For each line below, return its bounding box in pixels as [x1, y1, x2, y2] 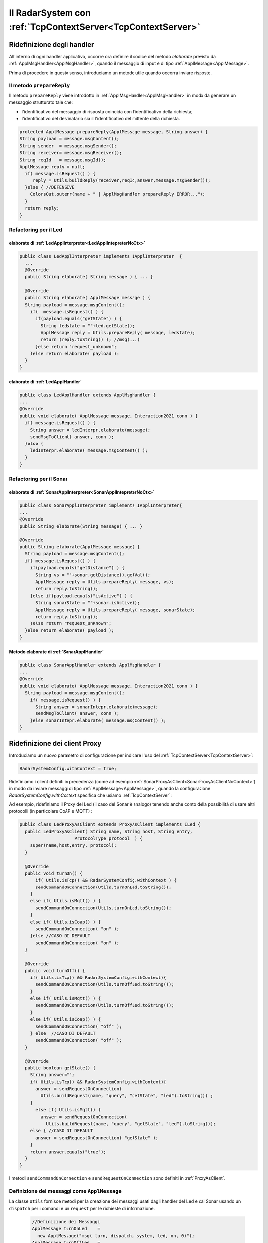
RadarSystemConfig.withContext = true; [19, 766, 117, 771]
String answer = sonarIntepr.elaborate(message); [35, 704, 159, 710]
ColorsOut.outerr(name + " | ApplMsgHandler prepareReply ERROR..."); [30, 191, 206, 197]
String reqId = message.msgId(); [19, 157, 106, 163]
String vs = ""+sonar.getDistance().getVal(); [35, 572, 151, 578]
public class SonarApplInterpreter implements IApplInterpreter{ [19, 502, 182, 508]
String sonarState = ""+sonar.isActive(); [35, 600, 140, 606]
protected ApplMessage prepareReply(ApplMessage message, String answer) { [19, 129, 208, 134]
